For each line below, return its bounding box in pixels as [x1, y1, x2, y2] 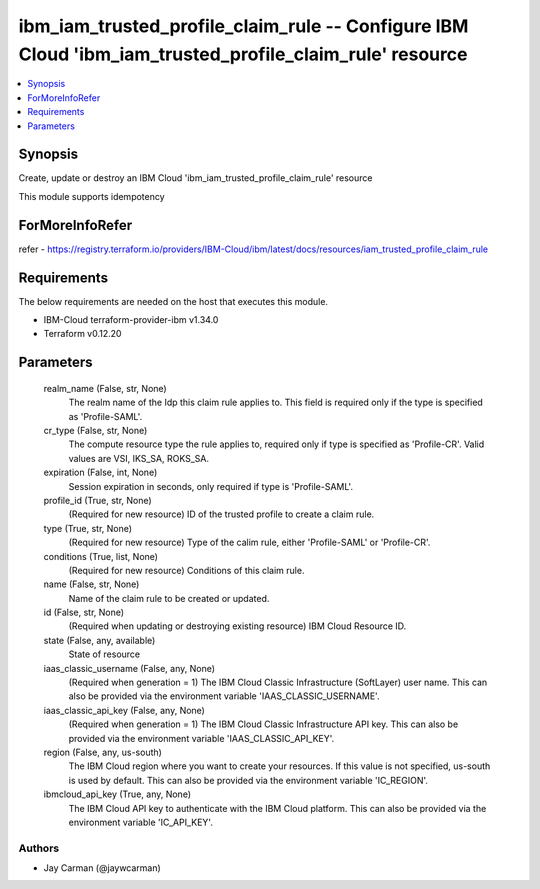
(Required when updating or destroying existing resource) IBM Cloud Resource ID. [68, 620, 407, 632]
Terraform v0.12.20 [43, 328, 122, 340]
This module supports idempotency [18, 190, 165, 202]
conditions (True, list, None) [43, 550, 159, 562]
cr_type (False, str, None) [43, 424, 148, 436]
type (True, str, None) [43, 522, 133, 534]
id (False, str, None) [43, 606, 125, 619]
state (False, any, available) [43, 634, 156, 646]
